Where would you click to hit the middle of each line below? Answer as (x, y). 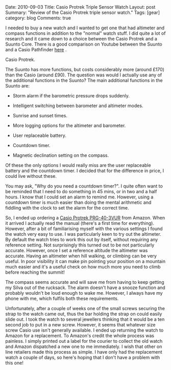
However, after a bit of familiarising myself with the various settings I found (84, 229)
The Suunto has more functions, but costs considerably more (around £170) (85, 69)
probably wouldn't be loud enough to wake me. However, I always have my (84, 293)
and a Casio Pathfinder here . (36, 49)
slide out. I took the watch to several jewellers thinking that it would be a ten (85, 319)
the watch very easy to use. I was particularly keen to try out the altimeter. (83, 234)
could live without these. (31, 176)
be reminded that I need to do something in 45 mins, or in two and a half (81, 191)
